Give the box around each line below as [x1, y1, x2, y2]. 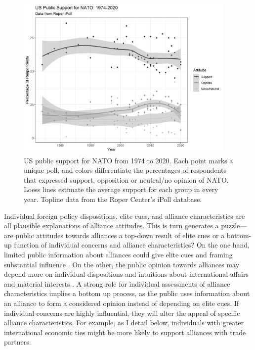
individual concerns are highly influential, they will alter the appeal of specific [4, 307, 240, 318]
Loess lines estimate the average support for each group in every [24, 184, 218, 195]
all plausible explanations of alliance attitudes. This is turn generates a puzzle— [4, 220, 247, 231]
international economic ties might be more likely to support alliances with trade [4, 327, 246, 337]
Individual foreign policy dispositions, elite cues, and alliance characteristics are [4, 210, 245, 221]
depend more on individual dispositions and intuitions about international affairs [4, 269, 249, 279]
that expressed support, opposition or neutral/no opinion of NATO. [24, 174, 229, 185]
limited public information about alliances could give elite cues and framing [4, 250, 233, 260]
